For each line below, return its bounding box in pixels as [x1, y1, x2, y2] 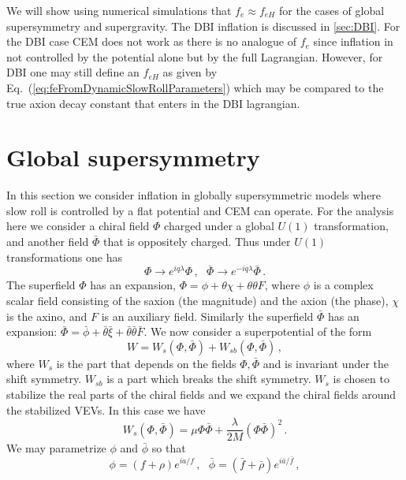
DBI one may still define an [6, 64, 140, 80]
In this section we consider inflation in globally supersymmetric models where [6, 187, 382, 203]
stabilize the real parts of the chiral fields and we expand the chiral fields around [6, 386, 397, 403]
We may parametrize [6, 440, 106, 456]
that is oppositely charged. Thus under [102, 233, 291, 250]
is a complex [313, 277, 374, 293]
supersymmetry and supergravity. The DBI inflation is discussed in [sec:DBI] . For [6, 17, 400, 34]
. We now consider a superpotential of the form [143, 323, 372, 340]
